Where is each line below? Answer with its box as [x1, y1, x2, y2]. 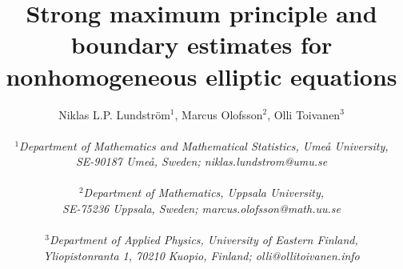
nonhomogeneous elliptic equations [6, 59, 397, 92]
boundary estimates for [70, 28, 333, 61]
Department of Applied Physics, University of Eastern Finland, [49, 231, 358, 248]
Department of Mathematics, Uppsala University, [83, 184, 325, 201]
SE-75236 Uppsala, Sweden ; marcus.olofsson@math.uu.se [62, 200, 341, 217]
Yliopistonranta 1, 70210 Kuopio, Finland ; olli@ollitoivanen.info [43, 247, 360, 263]
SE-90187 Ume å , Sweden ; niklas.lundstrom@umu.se [75, 153, 328, 170]
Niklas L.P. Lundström [58, 106, 170, 122]
